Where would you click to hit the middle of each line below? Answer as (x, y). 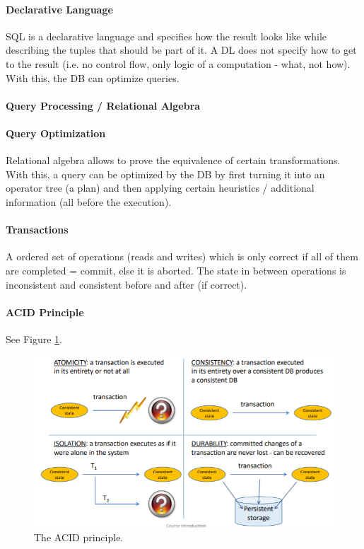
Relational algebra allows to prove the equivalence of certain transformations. (173, 160)
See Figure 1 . (34, 339)
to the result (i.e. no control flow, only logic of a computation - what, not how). (178, 63)
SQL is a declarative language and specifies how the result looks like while (166, 36)
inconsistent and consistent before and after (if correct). (127, 284)
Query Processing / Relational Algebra (103, 105)
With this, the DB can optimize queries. (93, 77)
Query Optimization (56, 133)
